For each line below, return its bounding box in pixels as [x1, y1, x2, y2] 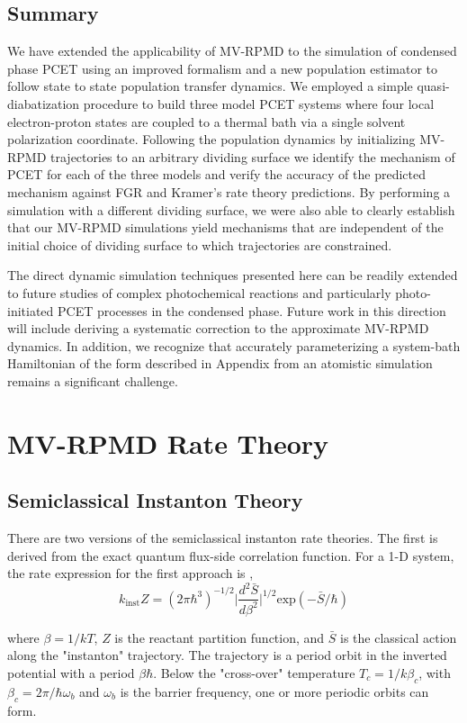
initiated [7, 301, 54, 320]
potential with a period [7, 663, 135, 682]
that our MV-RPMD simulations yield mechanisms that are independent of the [7, 218, 444, 237]
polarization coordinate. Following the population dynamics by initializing [7, 130, 416, 149]
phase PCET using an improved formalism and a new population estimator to [7, 59, 438, 77]
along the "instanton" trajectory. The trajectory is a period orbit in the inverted [7, 646, 447, 664]
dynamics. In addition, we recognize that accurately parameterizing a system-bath [7, 336, 461, 355]
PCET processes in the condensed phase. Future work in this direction [58, 301, 446, 320]
